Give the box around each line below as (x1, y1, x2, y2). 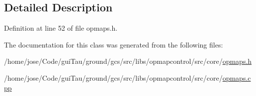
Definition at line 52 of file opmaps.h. (4, 23, 118, 33)
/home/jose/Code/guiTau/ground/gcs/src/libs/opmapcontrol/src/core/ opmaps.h (4, 56, 252, 66)
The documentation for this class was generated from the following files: (4, 39, 223, 49)
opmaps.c (222, 72, 251, 83)
